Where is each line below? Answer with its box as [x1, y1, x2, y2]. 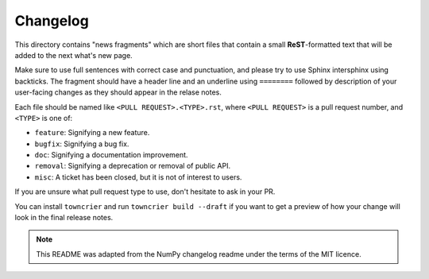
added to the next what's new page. [14, 50, 133, 60]
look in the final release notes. [14, 213, 114, 223]
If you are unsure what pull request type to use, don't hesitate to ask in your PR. [14, 187, 276, 196]
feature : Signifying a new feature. [34, 128, 150, 138]
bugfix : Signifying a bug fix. [34, 139, 129, 149]
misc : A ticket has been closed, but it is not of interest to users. [34, 172, 242, 182]
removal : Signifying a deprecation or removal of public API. [34, 161, 230, 171]
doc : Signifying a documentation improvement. [34, 150, 188, 160]
